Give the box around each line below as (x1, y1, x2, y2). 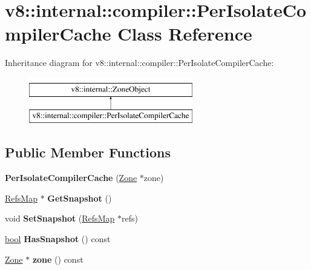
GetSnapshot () (47, 191, 112, 204)
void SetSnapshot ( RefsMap (5, 212, 115, 225)
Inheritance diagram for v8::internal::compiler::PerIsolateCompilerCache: (5, 56, 274, 69)
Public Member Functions (5, 143, 171, 162)
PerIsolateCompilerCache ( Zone (5, 171, 137, 184)
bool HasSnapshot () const (5, 232, 111, 245)
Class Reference (117, 21, 252, 46)
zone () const (32, 252, 83, 265)
